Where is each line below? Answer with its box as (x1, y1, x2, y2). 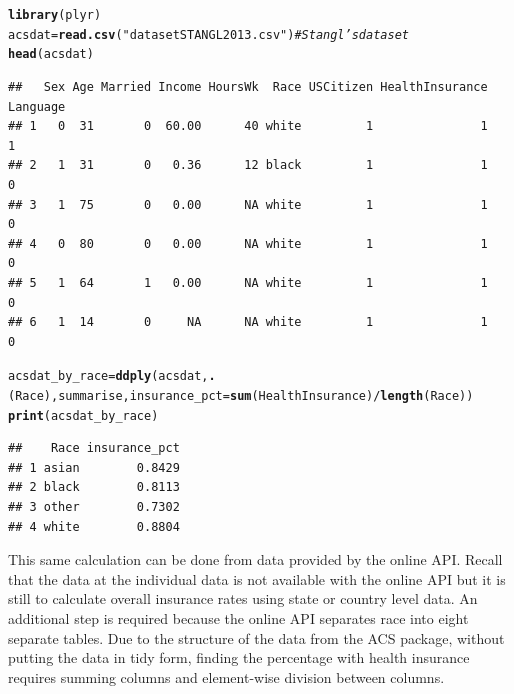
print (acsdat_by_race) (8, 408, 159, 423)
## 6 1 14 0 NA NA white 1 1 (8, 315, 488, 330)
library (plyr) (8, 8, 102, 22)
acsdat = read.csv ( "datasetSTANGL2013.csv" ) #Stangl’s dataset (8, 27, 409, 42)
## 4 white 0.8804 (8, 519, 180, 534)
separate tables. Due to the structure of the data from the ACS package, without (8, 627, 505, 648)
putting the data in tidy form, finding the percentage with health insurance (8, 647, 470, 668)
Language (8, 99, 66, 114)
